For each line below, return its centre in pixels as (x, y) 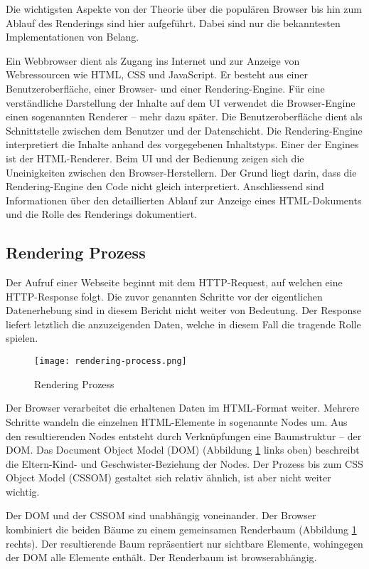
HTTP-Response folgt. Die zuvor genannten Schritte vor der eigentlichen (164, 296)
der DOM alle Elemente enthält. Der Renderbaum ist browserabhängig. (161, 557)
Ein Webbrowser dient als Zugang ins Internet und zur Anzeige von (153, 60)
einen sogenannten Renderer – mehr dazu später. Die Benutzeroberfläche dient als (184, 116)
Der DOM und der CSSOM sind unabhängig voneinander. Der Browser (161, 515)
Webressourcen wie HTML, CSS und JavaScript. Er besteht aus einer (157, 74)
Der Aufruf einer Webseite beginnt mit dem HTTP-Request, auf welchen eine (174, 282)
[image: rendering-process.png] (111, 361)
